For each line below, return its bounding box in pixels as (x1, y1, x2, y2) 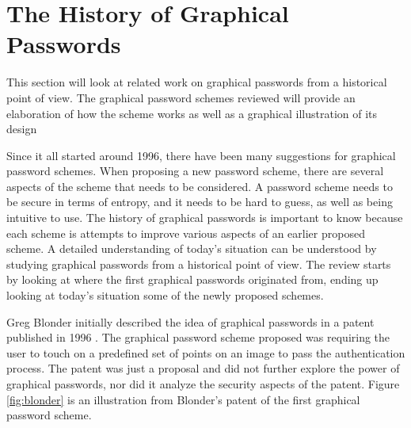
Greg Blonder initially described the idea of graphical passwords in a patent (6, 313, 375, 330)
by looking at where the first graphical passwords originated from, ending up (6, 271, 379, 288)
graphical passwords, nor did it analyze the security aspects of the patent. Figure (6, 376, 400, 392)
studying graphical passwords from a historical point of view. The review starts (6, 255, 391, 272)
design (6, 120, 37, 137)
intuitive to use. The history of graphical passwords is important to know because (6, 209, 403, 226)
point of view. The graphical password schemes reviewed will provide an (6, 89, 356, 105)
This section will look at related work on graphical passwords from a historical (6, 74, 387, 90)
